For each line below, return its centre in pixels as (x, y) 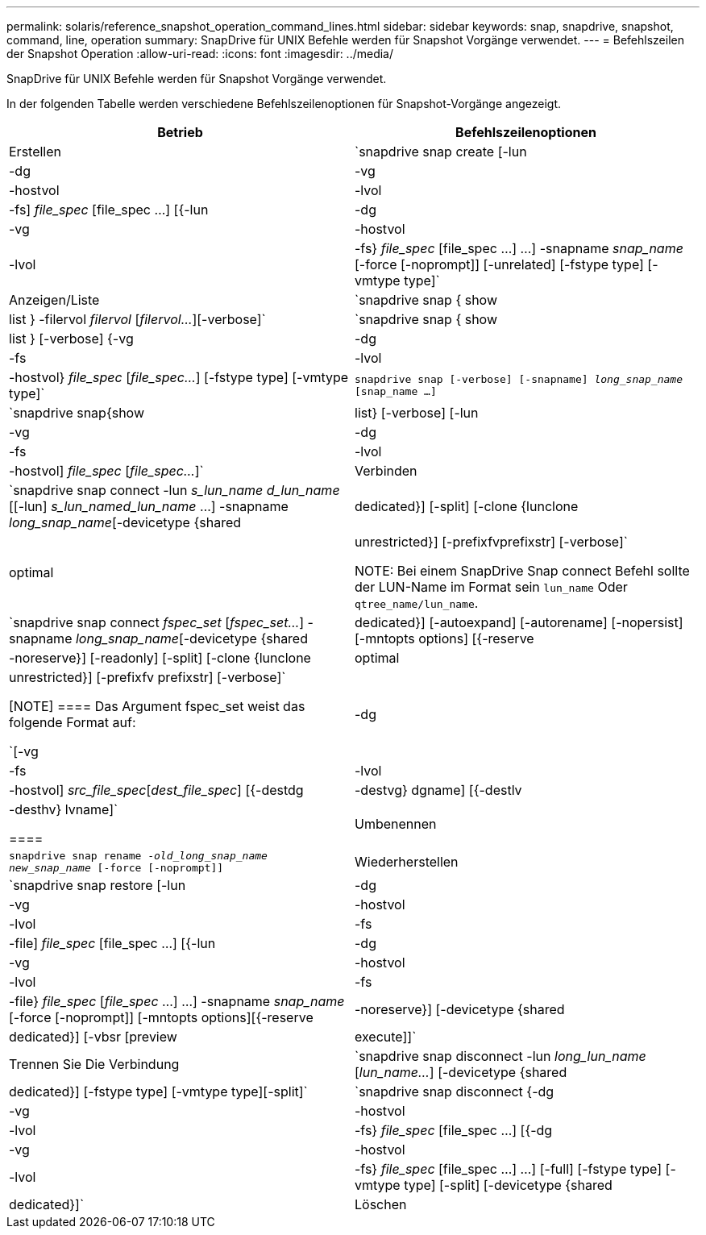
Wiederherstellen (407, 862)
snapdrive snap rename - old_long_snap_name (138, 856)
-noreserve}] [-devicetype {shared (460, 1009)
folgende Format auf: (73, 722)
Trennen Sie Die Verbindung (94, 1064)
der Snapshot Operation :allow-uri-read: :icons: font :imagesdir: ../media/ (200, 54)
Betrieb (180, 132)
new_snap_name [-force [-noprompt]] (116, 868)
